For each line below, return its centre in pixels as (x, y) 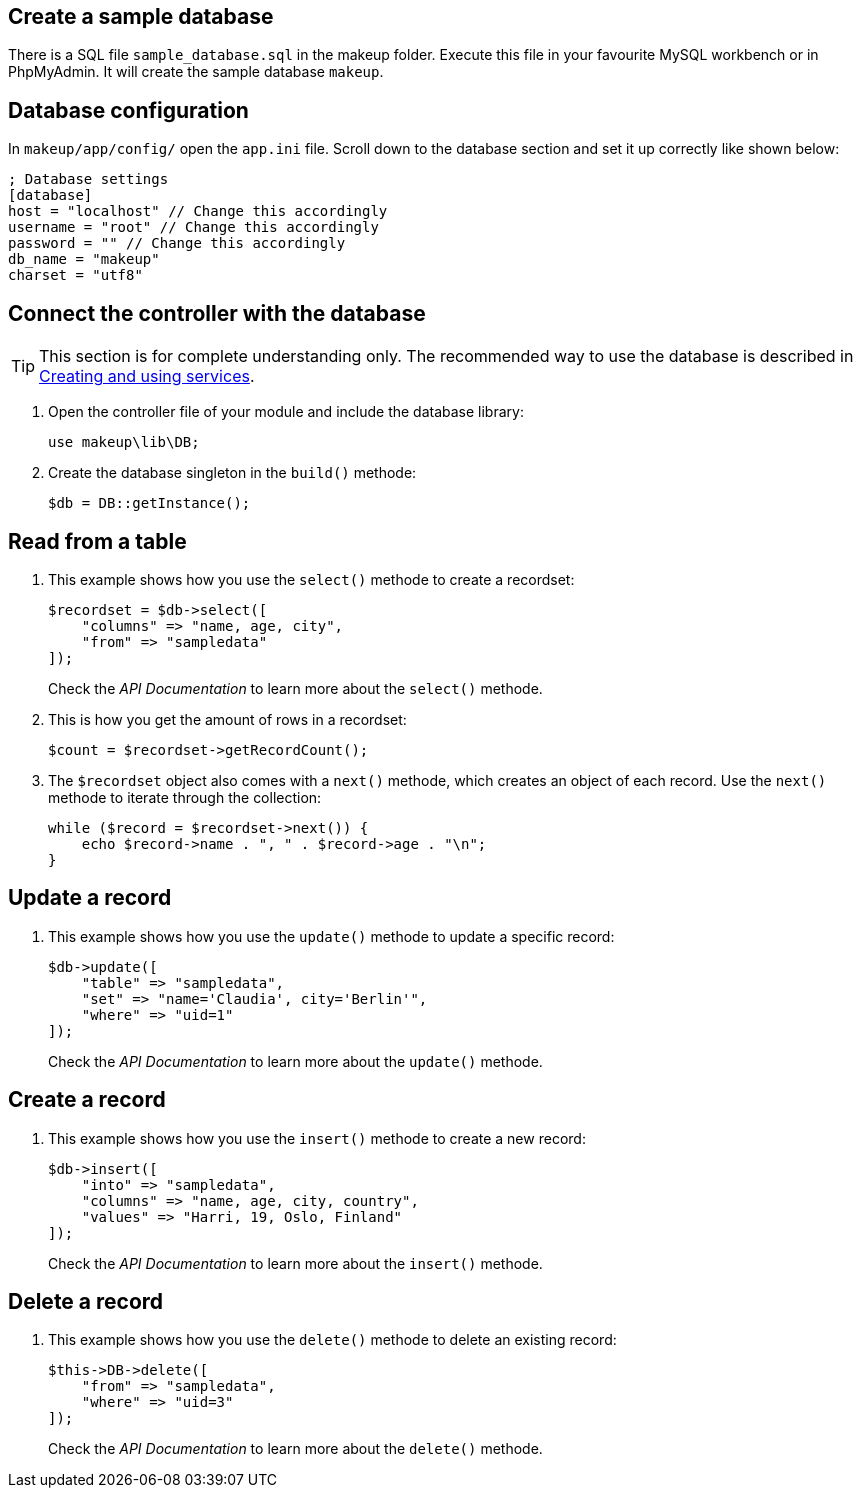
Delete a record (86, 1302)
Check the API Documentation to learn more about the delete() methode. (295, 1449)
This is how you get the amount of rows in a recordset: (227, 719)
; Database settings (88, 179)
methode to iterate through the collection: (185, 797)
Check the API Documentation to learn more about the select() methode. (295, 688)
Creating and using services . (147, 376)
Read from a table (97, 541)
